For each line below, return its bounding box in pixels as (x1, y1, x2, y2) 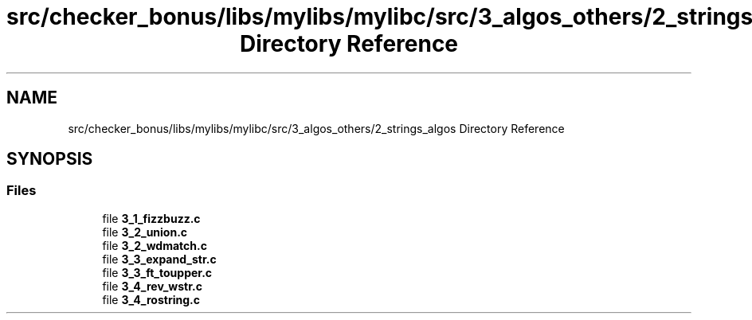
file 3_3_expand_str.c (102, 252, 217, 266)
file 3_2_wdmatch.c (102, 238, 207, 252)
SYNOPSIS (6, 149, 93, 170)
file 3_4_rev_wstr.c (102, 279, 202, 293)
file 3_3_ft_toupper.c (102, 265, 213, 279)
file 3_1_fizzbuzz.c (102, 211, 201, 225)
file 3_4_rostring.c (102, 292, 200, 306)
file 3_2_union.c (102, 224, 188, 239)
